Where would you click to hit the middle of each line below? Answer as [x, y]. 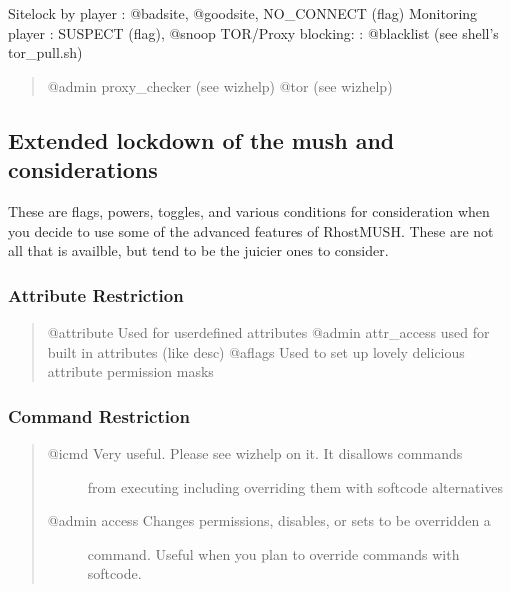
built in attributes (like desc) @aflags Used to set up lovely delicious [256, 351]
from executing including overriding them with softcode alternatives [295, 486]
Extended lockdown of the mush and [201, 139]
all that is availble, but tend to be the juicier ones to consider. [198, 250]
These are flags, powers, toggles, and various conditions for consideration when [249, 210]
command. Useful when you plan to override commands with [273, 553]
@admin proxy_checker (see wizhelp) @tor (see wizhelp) [220, 85]
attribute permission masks [130, 371]
